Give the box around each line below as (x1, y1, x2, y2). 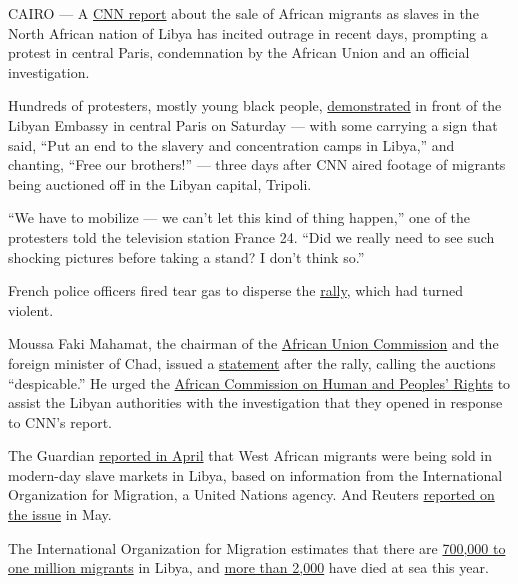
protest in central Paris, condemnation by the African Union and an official (8, 42, 470, 63)
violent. (8, 299, 54, 320)
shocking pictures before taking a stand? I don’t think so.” (8, 246, 365, 267)
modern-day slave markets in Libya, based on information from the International (8, 464, 503, 485)
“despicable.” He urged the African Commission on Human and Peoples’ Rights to (8, 372, 511, 393)
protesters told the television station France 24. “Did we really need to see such (8, 226, 495, 247)
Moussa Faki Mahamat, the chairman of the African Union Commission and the (8, 333, 499, 354)
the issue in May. (8, 504, 112, 525)
